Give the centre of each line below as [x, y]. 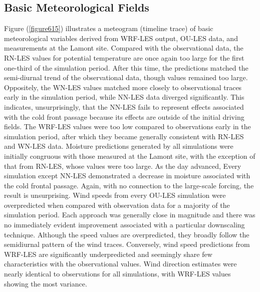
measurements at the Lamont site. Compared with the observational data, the [124, 48]
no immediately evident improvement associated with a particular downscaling [124, 225]
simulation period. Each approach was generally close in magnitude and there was [130, 215]
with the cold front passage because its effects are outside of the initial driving [124, 116]
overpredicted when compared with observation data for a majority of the [117, 205]
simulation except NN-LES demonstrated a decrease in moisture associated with [127, 176]
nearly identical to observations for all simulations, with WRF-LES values [117, 274]
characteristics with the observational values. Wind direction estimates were [120, 264]
